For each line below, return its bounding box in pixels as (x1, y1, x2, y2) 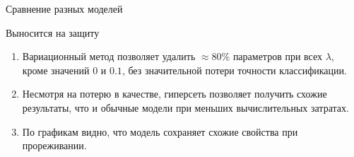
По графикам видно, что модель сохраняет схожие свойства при (22, 124, 298, 139)
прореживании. (22, 138, 87, 153)
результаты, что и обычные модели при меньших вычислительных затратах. (22, 100, 349, 115)
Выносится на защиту (6, 25, 100, 40)
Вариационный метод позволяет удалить (22, 49, 196, 64)
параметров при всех (232, 49, 323, 64)
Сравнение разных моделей (6, 1, 123, 16)
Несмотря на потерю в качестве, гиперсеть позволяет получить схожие (22, 86, 327, 101)
